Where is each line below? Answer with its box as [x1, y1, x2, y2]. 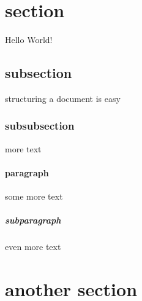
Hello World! [5, 33, 53, 46]
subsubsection [5, 118, 75, 133]
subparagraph [5, 214, 61, 227]
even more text [5, 240, 61, 253]
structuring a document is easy [5, 92, 121, 104]
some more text [5, 190, 63, 203]
